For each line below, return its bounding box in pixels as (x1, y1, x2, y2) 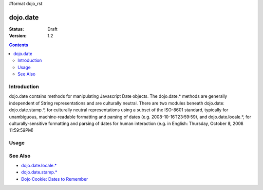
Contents (9, 42, 29, 48)
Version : (9, 33, 27, 39)
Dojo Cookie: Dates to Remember (21, 176, 88, 182)
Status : (9, 26, 24, 32)
